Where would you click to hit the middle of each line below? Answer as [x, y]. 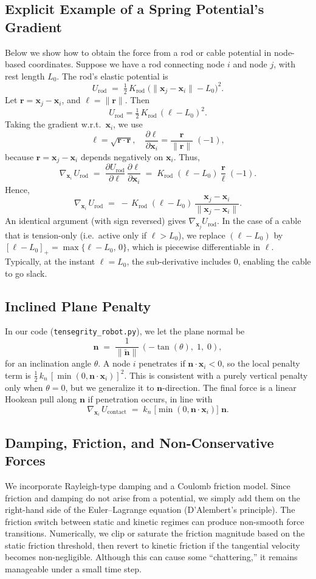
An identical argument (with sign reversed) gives [95, 221]
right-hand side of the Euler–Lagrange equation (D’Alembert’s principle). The [150, 510]
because [19, 156]
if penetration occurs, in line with [150, 399]
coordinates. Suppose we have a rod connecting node [126, 64]
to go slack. [26, 273]
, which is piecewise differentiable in [194, 247]
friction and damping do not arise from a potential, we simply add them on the [153, 497]
